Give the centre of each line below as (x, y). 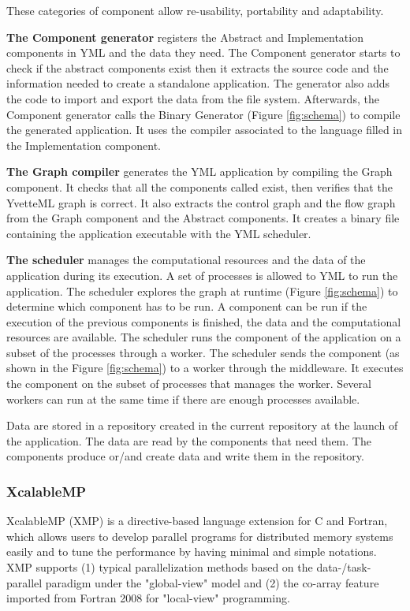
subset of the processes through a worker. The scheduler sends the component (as (203, 352)
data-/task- (344, 567)
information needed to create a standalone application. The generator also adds (198, 83)
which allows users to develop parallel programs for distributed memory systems (200, 536)
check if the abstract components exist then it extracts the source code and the (198, 67)
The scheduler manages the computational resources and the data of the (186, 260)
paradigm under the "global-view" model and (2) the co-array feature (212, 582)
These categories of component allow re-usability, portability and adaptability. (195, 10)
